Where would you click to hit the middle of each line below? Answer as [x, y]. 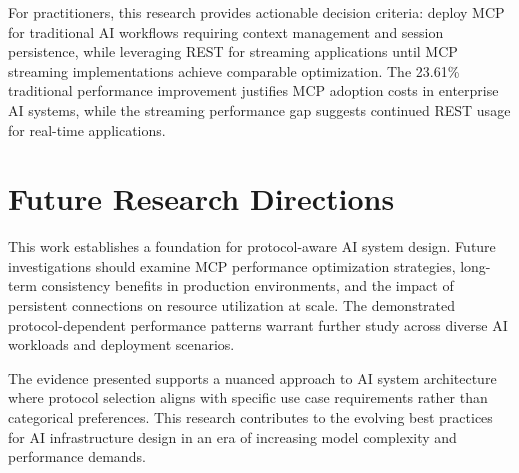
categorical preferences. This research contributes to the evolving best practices [250, 417]
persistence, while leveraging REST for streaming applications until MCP [233, 51]
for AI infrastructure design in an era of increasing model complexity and [232, 436]
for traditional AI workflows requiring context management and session [226, 31]
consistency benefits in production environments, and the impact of [247, 285]
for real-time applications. [87, 129]
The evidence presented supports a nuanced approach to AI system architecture [252, 377]
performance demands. [77, 456]
